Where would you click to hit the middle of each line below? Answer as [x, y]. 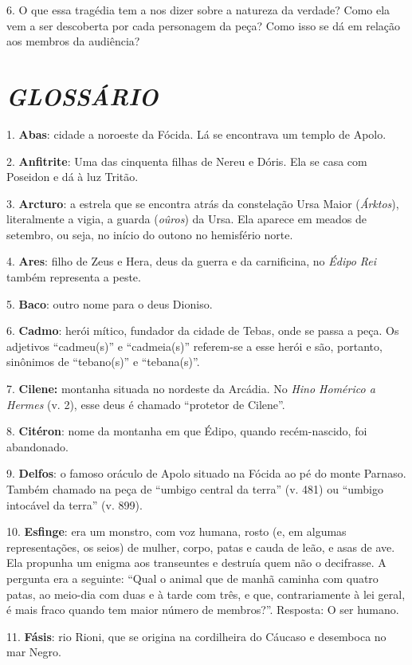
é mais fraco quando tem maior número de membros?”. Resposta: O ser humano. [203, 610]
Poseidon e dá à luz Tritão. [73, 177]
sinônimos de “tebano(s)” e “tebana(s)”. [103, 362]
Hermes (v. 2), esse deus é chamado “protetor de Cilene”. [146, 404]
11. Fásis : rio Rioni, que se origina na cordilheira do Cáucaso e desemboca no [196, 636]
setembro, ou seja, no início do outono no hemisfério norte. [150, 234]
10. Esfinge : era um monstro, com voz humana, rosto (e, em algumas [177, 531]
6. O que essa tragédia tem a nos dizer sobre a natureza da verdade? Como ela [198, 10]
